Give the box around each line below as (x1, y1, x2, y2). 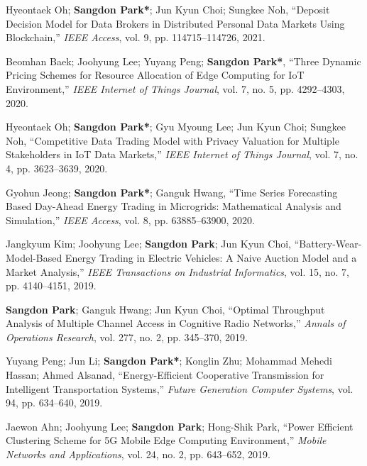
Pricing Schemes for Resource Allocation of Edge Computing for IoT (6, 67, 305, 82)
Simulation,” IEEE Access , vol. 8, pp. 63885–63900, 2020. (6, 212, 255, 227)
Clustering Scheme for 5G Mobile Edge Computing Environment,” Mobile (6, 433, 327, 448)
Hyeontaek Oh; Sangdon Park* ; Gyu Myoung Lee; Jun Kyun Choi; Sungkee (6, 119, 346, 134)
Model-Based (6, 250, 62, 265)
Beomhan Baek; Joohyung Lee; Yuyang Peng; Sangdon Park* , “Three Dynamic (6, 53, 361, 68)
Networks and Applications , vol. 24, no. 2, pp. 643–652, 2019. (6, 447, 270, 462)
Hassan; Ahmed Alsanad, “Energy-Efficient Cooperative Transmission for (6, 367, 324, 382)
